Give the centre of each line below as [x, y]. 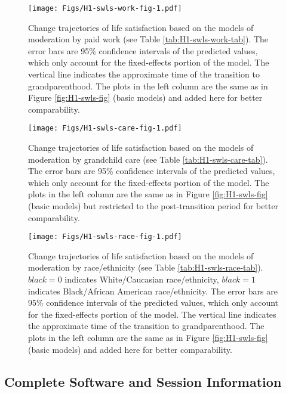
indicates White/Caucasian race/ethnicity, [142, 279]
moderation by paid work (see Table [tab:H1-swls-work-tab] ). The [148, 39]
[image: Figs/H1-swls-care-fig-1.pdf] [105, 128]
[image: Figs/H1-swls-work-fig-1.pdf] [105, 8]
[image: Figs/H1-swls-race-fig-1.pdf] [105, 237]
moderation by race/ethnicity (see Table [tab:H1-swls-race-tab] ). [146, 267]
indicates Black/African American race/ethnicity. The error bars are [153, 291]
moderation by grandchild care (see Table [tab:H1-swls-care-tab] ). [148, 159]
